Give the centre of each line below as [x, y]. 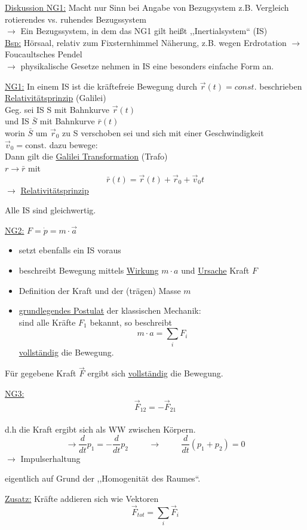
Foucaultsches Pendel [44, 54]
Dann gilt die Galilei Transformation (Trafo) [86, 156]
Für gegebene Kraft [41, 373]
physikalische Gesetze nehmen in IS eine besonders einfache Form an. [147, 65]
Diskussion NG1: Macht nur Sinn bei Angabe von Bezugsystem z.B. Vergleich [147, 7]
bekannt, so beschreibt [131, 322]
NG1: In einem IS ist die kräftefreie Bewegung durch [101, 86]
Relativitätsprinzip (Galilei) [56, 98]
